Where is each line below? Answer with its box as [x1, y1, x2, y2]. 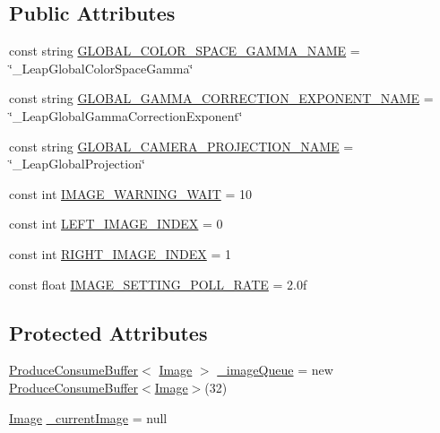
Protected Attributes [9, 318, 208, 346]
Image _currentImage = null [9, 408, 168, 427]
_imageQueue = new [217, 360, 333, 379]
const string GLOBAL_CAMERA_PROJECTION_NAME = [9, 136, 354, 155]
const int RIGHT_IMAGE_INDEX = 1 [9, 244, 232, 263]
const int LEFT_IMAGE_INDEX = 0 [9, 214, 223, 233]
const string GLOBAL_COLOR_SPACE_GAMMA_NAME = [9, 41, 360, 60]
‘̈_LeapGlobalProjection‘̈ [9, 154, 145, 173]
